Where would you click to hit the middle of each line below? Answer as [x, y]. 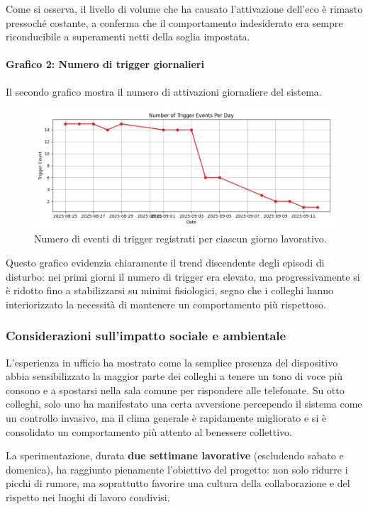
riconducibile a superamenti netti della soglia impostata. [128, 37]
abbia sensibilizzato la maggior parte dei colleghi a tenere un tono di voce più [174, 376]
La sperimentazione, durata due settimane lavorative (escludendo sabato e [175, 455]
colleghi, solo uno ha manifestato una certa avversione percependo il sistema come [184, 404]
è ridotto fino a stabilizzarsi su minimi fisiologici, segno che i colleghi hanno [170, 290]
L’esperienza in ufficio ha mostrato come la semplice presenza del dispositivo [172, 362]
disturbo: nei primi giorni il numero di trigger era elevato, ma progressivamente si [183, 276]
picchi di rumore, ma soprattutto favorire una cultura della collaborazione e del [178, 483]
